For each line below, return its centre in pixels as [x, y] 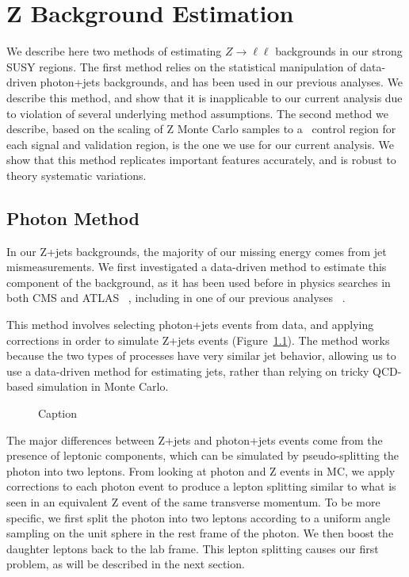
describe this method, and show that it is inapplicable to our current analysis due [204, 97]
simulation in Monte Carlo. [103, 386]
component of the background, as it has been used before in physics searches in [199, 282]
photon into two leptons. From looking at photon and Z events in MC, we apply [201, 470]
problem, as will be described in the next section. [126, 564]
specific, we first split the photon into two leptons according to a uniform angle [199, 517]
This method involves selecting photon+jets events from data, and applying [190, 325]
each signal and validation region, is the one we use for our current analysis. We [201, 144]
